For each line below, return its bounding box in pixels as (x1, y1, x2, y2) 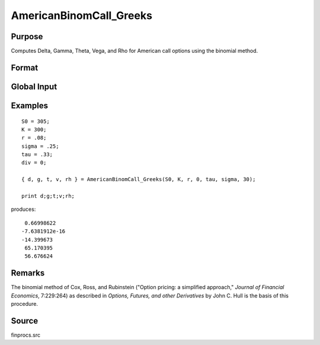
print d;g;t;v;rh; (21, 193, 75, 200)
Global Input (11, 81, 57, 91)
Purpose (11, 31, 43, 42)
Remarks (11, 268, 45, 278)
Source (11, 315, 39, 326)
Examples (11, 100, 49, 110)
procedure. (11, 300, 39, 308)
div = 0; (21, 159, 47, 166)
